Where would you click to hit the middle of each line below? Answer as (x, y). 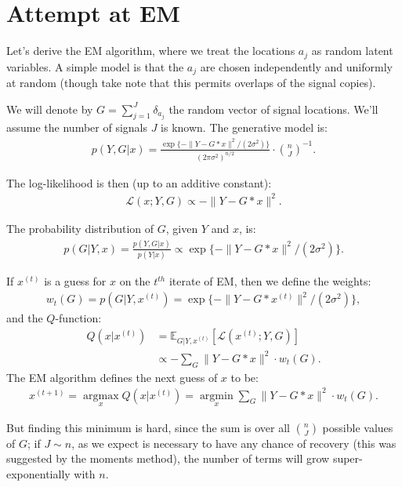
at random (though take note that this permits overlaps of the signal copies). (191, 83)
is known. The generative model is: (244, 127)
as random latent (352, 51)
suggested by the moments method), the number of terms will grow (168, 458)
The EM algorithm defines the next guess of (112, 377)
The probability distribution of (80, 228)
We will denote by (50, 109)
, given (182, 228)
